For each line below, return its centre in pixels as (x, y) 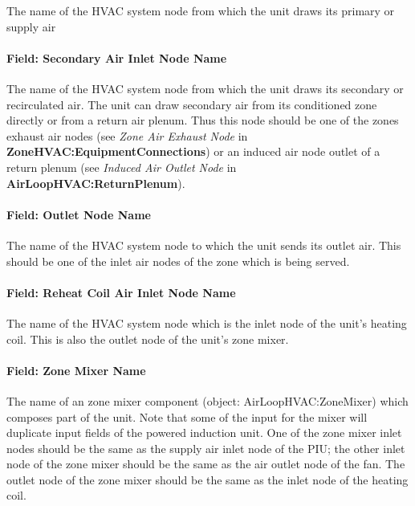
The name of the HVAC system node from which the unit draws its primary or (201, 10)
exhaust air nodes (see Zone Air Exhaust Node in (127, 135)
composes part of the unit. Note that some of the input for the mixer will (187, 416)
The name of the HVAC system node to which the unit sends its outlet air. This (204, 245)
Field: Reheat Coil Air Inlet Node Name (121, 292)
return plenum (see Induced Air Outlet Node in (122, 167)
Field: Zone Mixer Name (76, 370)
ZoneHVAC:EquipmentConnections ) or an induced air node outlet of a (193, 151)
